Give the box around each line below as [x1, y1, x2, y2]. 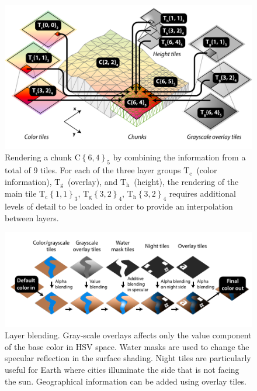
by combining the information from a [113, 151, 246, 163]
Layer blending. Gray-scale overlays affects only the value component [5, 329, 252, 341]
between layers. [5, 211, 59, 224]
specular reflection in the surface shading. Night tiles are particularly [5, 352, 251, 364]
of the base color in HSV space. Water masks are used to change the [5, 340, 249, 352]
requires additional [169, 187, 236, 200]
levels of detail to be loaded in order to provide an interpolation [5, 200, 233, 212]
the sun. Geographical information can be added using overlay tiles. [5, 375, 246, 387]
